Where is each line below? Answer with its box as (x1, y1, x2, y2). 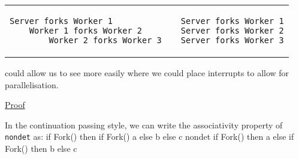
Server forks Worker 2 (180, 26, 284, 35)
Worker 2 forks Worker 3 (49, 35, 162, 45)
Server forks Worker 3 (180, 35, 284, 45)
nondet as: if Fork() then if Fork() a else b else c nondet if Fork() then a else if (5, 130, 294, 143)
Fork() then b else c (5, 142, 77, 155)
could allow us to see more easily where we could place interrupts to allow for (5, 67, 289, 79)
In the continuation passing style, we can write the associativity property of (5, 118, 283, 131)
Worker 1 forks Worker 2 (29, 26, 142, 35)
